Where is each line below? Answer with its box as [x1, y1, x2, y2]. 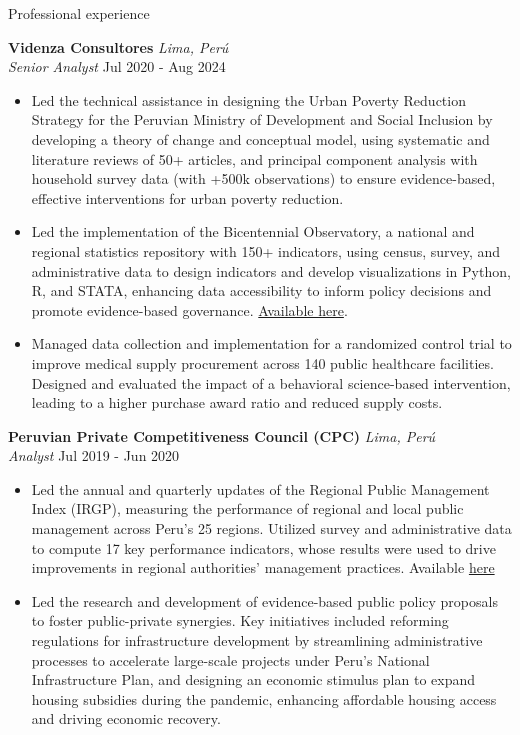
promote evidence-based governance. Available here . [31, 299, 348, 320]
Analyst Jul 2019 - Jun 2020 [8, 445, 180, 466]
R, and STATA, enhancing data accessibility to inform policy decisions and [31, 280, 492, 301]
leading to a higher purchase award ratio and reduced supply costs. [31, 392, 443, 413]
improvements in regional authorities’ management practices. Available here [31, 557, 495, 578]
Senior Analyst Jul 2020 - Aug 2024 [8, 56, 226, 77]
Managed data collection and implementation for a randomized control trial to [31, 333, 512, 354]
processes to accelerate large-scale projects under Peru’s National [31, 649, 430, 670]
